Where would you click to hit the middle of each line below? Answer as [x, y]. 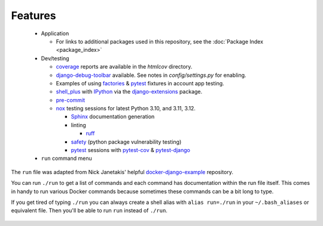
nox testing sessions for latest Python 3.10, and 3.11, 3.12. [126, 109]
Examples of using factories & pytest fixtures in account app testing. [140, 83]
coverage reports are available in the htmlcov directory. [124, 67]
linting [78, 125]
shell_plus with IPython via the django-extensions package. [129, 92]
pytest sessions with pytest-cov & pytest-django [131, 150]
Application [55, 33]
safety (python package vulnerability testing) [126, 142]
